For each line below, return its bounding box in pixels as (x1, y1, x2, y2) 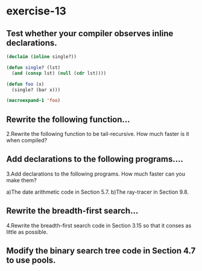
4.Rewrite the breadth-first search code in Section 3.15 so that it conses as (6, 222, 192, 229)
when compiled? (6, 137, 48, 144)
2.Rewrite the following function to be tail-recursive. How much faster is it (6, 130, 189, 138)
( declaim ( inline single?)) (6, 54, 77, 60)
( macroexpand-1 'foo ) (6, 98, 61, 104)
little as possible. (6, 228, 48, 235)
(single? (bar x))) (11, 86, 61, 93)
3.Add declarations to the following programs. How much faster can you (6, 170, 186, 177)
